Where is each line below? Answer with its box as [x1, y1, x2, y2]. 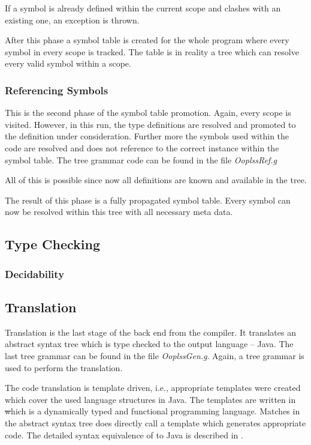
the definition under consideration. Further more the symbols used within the [5, 130, 289, 142]
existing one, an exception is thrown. [5, 13, 140, 26]
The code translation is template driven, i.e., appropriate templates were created [5, 381, 301, 394]
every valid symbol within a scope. [5, 57, 131, 70]
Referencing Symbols [5, 82, 108, 97]
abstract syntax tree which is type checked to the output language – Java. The [5, 338, 294, 350]
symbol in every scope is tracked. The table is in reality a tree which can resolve [5, 45, 299, 58]
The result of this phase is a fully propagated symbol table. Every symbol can [5, 193, 291, 206]
